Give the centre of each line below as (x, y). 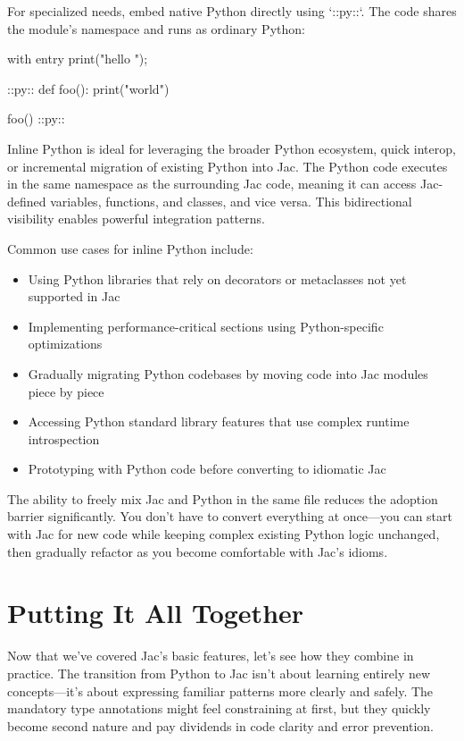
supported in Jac (74, 296)
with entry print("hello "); (78, 59)
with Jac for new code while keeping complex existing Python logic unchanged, (224, 534)
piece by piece (66, 391)
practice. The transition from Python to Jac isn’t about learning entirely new (219, 673)
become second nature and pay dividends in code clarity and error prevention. (220, 725)
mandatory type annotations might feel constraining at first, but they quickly (219, 708)
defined (27, 201)
